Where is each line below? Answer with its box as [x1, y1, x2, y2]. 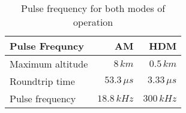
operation [73, 15, 113, 29]
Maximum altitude [10, 57, 88, 71]
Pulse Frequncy [10, 39, 84, 53]
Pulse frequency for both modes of [21, 1, 166, 15]
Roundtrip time [10, 74, 75, 88]
